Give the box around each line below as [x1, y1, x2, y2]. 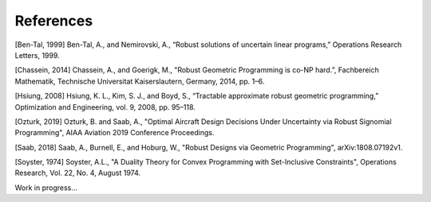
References [14, 12, 93, 29]
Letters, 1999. [14, 50, 60, 60]
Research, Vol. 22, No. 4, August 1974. [14, 168, 141, 178]
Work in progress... [14, 183, 77, 192]
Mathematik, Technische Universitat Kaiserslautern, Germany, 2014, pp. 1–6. [14, 76, 265, 86]
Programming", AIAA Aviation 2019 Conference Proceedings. [14, 128, 215, 138]
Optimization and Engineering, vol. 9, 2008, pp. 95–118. [14, 102, 196, 111]
